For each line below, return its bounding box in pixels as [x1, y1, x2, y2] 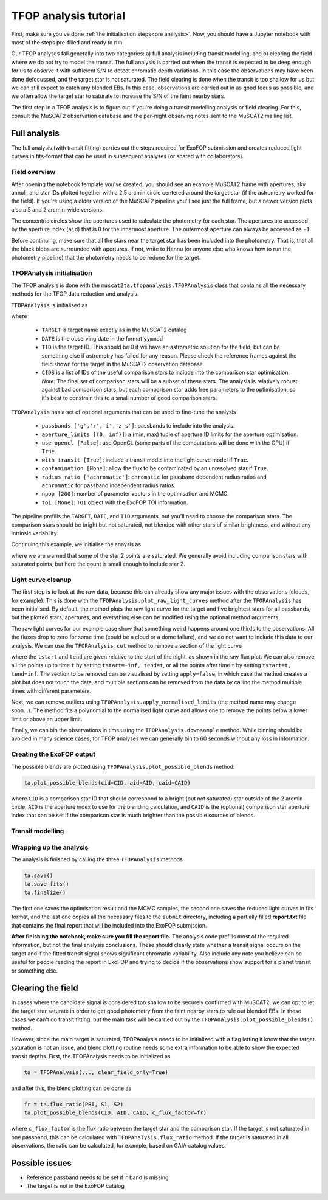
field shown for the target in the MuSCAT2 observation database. [41, 360, 205, 367]
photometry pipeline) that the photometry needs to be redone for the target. [11, 254, 201, 261]
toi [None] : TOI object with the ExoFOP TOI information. [41, 499, 188, 506]
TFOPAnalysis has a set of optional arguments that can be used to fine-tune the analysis [11, 408, 236, 415]
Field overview [11, 168, 56, 176]
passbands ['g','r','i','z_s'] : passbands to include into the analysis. [41, 422, 235, 429]
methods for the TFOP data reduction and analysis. [11, 290, 139, 297]
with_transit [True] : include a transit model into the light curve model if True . [41, 456, 248, 463]
